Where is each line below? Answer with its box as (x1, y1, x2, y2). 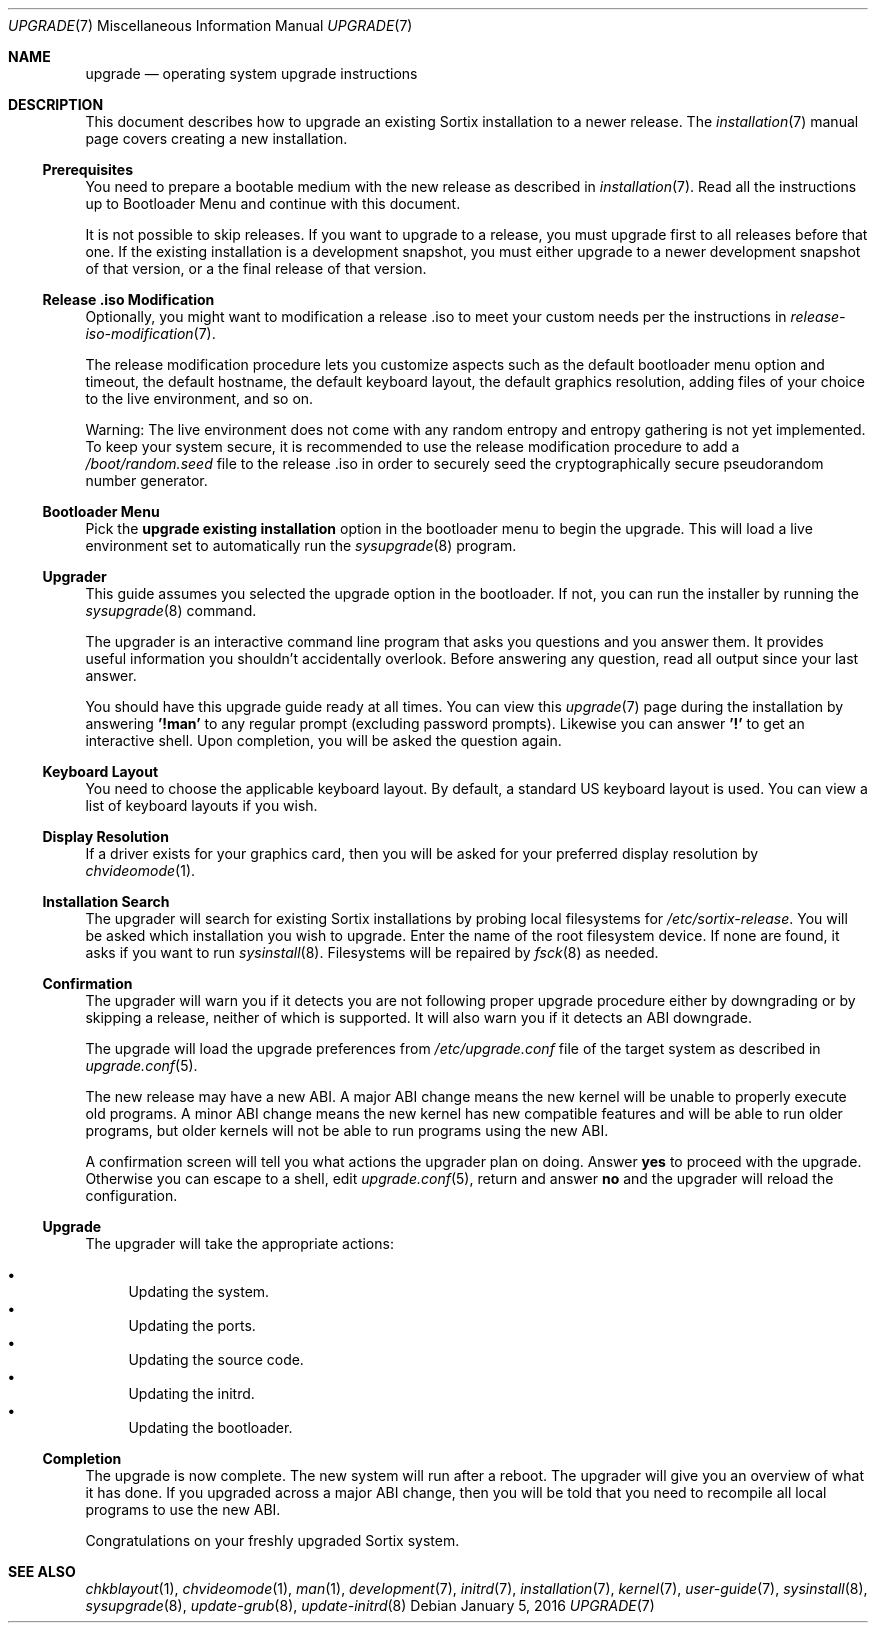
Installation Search (42, 893, 170, 910)
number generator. (85, 472, 208, 489)
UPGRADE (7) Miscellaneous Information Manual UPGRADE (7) (8, 17, 413, 34)
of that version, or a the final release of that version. (85, 260, 427, 277)
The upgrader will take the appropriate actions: (85, 1235, 394, 1252)
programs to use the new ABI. (85, 1501, 281, 1518)
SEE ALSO (8, 1563, 76, 1580)
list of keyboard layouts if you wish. (85, 797, 318, 814)
